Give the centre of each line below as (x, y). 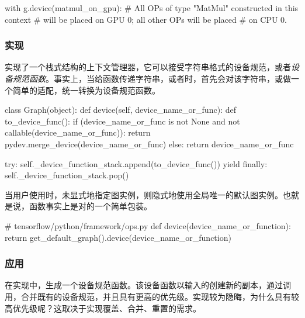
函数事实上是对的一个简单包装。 (90, 206)
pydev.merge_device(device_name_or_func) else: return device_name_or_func (149, 144)
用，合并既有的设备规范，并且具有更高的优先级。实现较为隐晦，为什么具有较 (152, 296)
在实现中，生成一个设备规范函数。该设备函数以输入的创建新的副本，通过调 (148, 285)
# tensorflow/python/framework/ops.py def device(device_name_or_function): (148, 225)
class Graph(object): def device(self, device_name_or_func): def (120, 110)
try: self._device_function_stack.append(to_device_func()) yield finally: (136, 163)
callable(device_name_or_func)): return (78, 132)
